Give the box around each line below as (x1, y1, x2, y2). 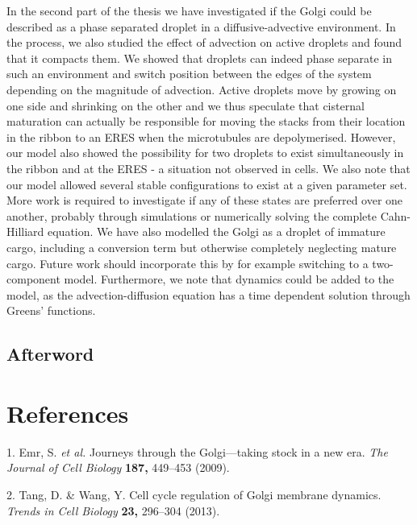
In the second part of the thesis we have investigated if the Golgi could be (6, 2, 372, 19)
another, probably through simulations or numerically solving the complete (6, 207, 377, 224)
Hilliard (6, 223, 44, 240)
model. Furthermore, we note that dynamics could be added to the (64, 271, 394, 287)
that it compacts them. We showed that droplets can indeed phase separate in (6, 49, 392, 66)
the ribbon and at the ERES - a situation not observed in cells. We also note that (6, 159, 411, 176)
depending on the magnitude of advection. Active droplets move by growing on (6, 81, 397, 97)
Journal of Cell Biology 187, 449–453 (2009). (6, 459, 230, 476)
